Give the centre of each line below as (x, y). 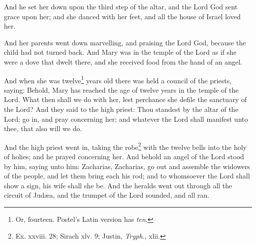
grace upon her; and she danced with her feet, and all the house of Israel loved (122, 16)
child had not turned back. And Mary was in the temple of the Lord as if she (120, 52)
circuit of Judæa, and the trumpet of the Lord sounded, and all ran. (107, 195)
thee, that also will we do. (43, 128)
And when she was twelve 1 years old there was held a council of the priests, (118, 79)
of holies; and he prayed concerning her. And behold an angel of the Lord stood (124, 157)
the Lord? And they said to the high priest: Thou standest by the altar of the (121, 109)
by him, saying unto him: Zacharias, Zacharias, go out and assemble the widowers (127, 166)
